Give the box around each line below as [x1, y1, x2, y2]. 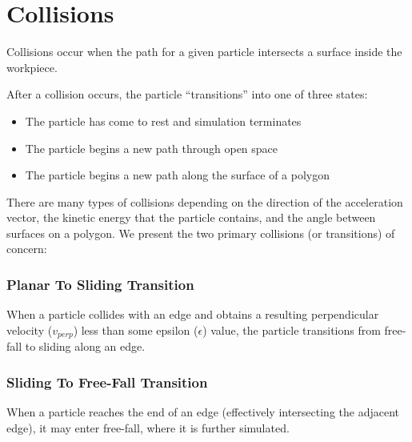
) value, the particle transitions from [202, 321, 381, 338]
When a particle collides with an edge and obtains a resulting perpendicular [6, 306, 379, 323]
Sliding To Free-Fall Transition [6, 372, 208, 392]
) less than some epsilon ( [73, 321, 198, 338]
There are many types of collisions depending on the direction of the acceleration [6, 193, 403, 210]
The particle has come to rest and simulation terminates [25, 112, 302, 129]
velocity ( [6, 321, 53, 338]
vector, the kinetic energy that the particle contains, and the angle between [6, 209, 376, 226]
